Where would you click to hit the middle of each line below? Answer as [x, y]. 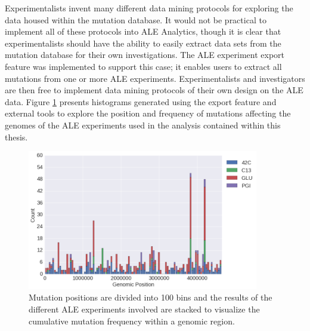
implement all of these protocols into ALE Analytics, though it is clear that [143, 31]
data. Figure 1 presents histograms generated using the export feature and [141, 101]
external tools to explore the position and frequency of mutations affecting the [148, 113]
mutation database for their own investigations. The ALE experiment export [145, 55]
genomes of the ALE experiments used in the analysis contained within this [143, 125]
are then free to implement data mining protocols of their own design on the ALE [154, 90]
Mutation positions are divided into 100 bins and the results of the [151, 297]
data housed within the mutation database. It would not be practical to [136, 19]
